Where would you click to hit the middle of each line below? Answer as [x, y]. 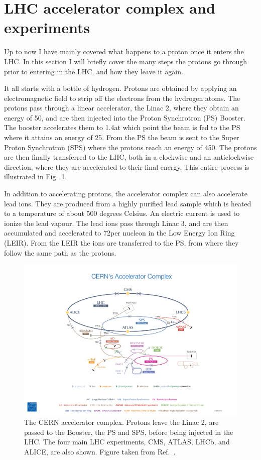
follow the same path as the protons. [60, 252]
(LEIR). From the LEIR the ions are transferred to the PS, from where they [121, 243]
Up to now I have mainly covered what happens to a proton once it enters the [124, 51]
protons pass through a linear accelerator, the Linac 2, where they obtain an [121, 108]
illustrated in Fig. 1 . [36, 177]
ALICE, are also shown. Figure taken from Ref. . [100, 451]
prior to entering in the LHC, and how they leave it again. [94, 71]
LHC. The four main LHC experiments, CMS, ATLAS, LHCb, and [127, 442]
